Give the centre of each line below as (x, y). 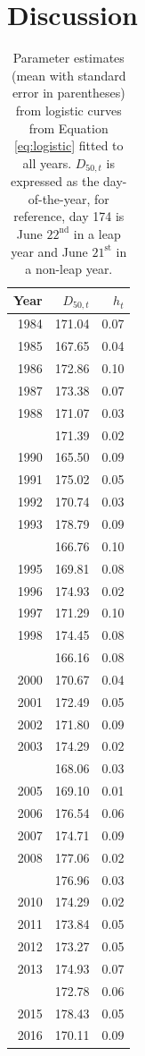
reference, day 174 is (69, 216)
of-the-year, (59, 198)
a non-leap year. (69, 269)
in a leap (97, 233)
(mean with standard (69, 75)
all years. (47, 162)
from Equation (68, 128)
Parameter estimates (68, 58)
